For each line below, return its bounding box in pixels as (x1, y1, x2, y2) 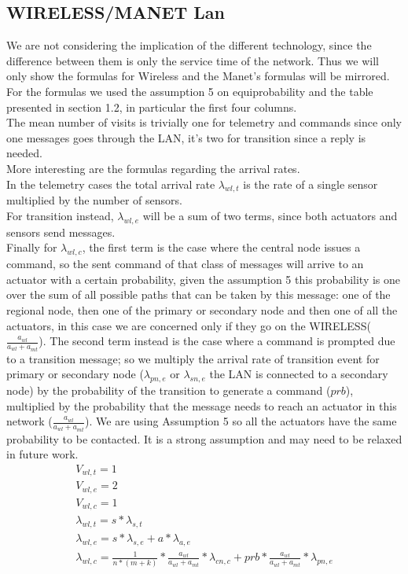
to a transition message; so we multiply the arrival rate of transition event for (6, 350, 380, 366)
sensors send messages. (6, 223, 116, 240)
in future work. (6, 446, 79, 462)
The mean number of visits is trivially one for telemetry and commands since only (6, 114, 402, 131)
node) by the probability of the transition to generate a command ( (6, 381, 331, 398)
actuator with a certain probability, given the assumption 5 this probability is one (6, 270, 401, 287)
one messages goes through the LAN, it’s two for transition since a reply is (6, 129, 366, 145)
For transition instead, (6, 207, 114, 223)
